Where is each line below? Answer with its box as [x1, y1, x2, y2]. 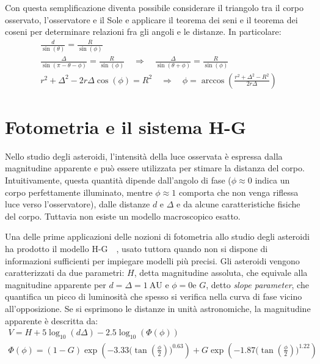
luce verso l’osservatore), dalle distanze [5, 198, 150, 210]
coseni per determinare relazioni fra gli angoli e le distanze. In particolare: [5, 25, 282, 38]
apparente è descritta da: [5, 314, 98, 327]
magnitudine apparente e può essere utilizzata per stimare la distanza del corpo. [5, 162, 305, 174]
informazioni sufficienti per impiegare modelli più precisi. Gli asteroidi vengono [5, 254, 300, 267]
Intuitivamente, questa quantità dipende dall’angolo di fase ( [5, 173, 231, 186]
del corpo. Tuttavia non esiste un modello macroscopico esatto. [5, 209, 241, 222]
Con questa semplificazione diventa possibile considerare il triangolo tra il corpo [5, 1, 304, 13]
